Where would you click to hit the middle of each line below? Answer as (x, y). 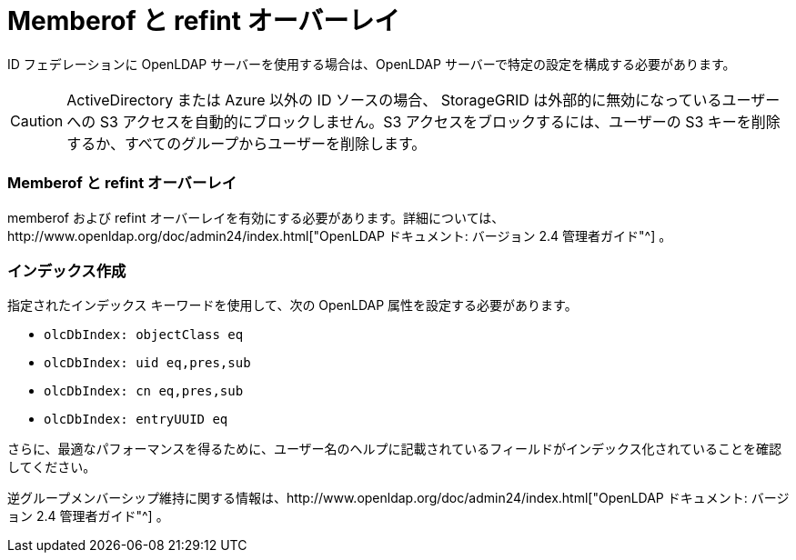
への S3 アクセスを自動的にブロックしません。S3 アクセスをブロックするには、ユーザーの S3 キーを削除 (423, 121)
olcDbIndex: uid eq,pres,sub (147, 363)
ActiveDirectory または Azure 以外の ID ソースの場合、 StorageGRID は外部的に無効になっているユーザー (423, 100)
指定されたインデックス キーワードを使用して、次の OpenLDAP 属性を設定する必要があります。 (292, 305)
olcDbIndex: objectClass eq (144, 335)
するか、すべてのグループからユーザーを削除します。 (247, 143)
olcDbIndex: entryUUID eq (136, 420)
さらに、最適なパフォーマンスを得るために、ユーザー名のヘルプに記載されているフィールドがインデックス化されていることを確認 (395, 449)
